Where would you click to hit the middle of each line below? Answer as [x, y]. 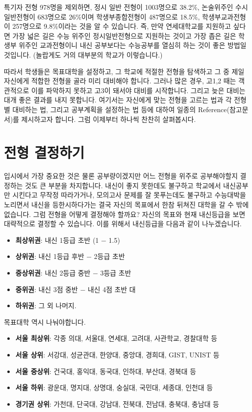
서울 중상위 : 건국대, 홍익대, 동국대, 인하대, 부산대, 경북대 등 [106, 371]
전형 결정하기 [44, 152]
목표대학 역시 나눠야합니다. [45, 322]
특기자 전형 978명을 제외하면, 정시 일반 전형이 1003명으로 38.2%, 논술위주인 [119, 7]
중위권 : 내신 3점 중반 [47, 289]
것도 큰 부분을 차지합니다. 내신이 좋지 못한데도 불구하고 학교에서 [123, 185]
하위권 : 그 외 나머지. [46, 305]
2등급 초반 [109, 256]
